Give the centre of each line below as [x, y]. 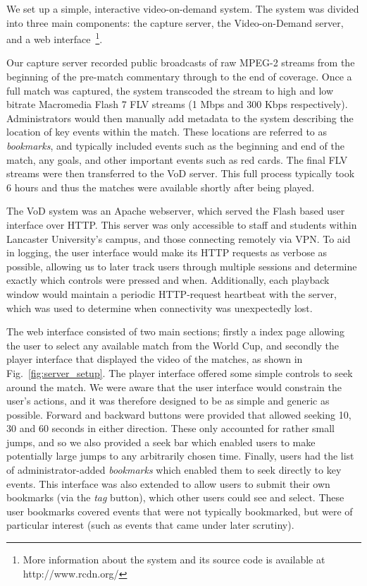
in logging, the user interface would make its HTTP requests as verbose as [167, 252]
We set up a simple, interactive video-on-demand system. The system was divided [183, 8]
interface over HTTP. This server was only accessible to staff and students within [182, 224]
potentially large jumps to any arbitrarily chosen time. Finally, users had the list [180, 456]
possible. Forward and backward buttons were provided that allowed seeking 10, [179, 414]
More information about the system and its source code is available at [174, 560]
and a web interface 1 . [55, 38]
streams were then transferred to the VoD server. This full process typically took [181, 173]
